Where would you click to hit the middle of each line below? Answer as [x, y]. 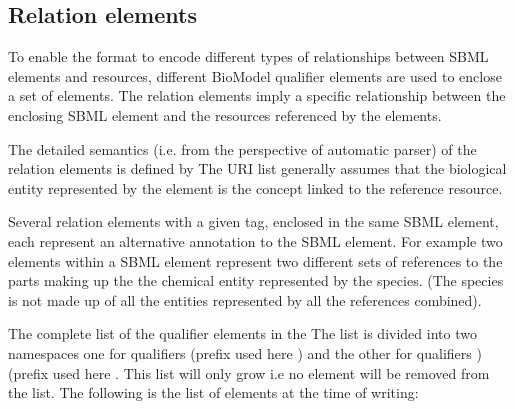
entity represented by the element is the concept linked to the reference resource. [255, 187]
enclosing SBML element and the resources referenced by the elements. [225, 114]
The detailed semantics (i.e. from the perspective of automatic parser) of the [242, 148]
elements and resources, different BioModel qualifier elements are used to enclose [255, 75]
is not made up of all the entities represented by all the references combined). [245, 299]
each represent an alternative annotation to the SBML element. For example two [255, 240]
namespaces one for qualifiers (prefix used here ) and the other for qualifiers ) [245, 352]
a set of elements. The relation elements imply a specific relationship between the [257, 95]
